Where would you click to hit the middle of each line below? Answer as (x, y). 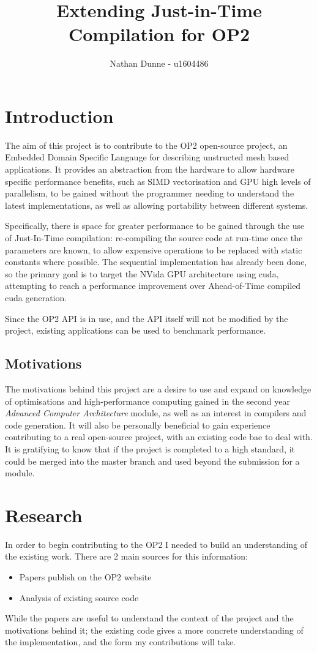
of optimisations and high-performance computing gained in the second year (147, 401)
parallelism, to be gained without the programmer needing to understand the (150, 193)
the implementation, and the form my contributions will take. (121, 642)
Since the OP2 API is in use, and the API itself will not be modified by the (147, 318)
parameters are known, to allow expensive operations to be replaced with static (154, 249)
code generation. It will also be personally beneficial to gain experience (138, 425)
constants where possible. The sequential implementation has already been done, (156, 262)
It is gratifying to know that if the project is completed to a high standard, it (150, 448)
